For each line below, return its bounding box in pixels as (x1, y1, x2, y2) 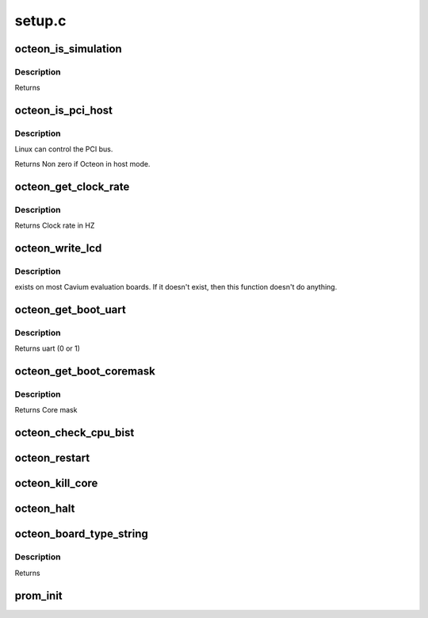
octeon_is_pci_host (14, 104, 113, 117)
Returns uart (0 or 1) (14, 344, 81, 353)
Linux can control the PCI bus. (14, 144, 113, 154)
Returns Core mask (14, 405, 78, 415)
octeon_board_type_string (14, 528, 148, 541)
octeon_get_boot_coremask (14, 365, 156, 378)
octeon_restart (14, 451, 90, 465)
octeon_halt (14, 502, 75, 516)
